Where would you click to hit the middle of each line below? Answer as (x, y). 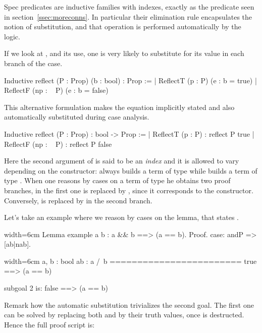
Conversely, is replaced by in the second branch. (78, 200)
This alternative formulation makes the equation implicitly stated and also (119, 107)
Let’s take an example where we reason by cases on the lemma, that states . (121, 217)
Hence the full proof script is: (49, 324)
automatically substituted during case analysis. (77, 117)
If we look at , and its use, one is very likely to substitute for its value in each (124, 53)
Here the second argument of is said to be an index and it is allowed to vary (122, 161)
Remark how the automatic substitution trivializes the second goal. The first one (129, 304)
